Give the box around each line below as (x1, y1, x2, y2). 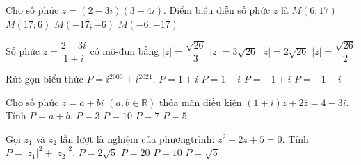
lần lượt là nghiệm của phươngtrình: (60, 131, 215, 146)
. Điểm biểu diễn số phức (163, 3, 271, 17)
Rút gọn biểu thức (6, 71, 83, 86)
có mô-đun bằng (90, 44, 159, 58)
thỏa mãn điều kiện (159, 94, 242, 109)
